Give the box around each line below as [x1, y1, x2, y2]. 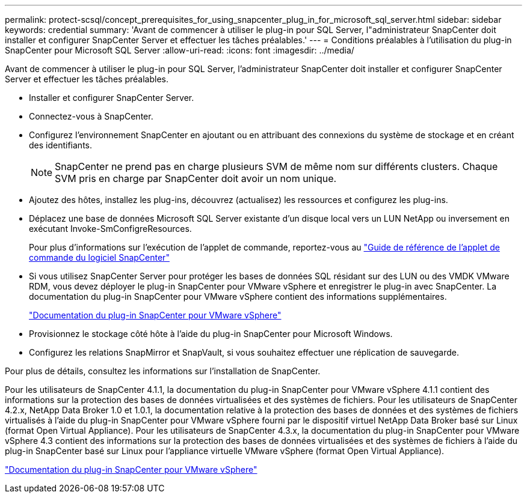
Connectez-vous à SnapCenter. [29, 111, 153, 121]
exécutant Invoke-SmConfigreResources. [29, 223, 192, 234]
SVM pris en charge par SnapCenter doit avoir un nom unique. [55, 172, 337, 184]
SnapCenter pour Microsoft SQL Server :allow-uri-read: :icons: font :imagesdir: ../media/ [5, 45, 354, 55]
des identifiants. [29, 140, 92, 150]
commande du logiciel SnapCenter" [29, 252, 170, 263]
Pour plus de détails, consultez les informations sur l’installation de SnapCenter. [5, 366, 321, 376]
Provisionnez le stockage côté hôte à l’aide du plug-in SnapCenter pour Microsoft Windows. [29, 329, 393, 339]
